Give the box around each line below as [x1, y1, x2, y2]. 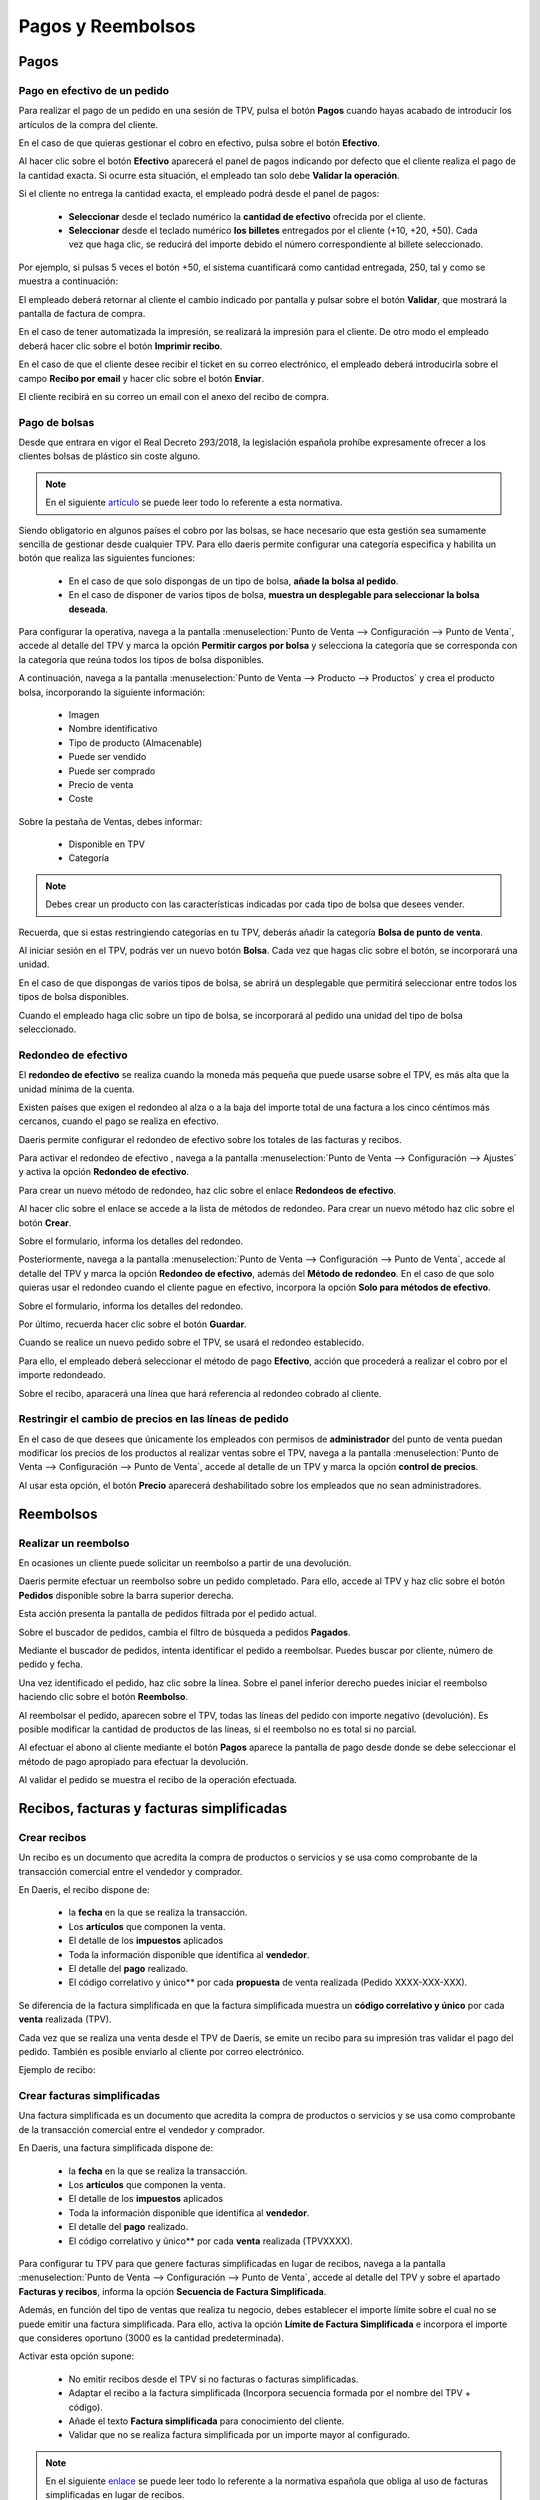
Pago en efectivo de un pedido [18, 83, 170, 97]
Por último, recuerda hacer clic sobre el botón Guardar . [18, 1318, 247, 1330]
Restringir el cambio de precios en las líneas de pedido [18, 1412, 289, 1426]
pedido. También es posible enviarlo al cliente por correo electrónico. [18, 2045, 305, 2057]
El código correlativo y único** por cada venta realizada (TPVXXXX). [68, 2235, 354, 2247]
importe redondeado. [18, 1369, 106, 1381]
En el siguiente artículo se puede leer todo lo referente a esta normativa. [45, 496, 343, 509]
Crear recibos [18, 1830, 87, 1844]
